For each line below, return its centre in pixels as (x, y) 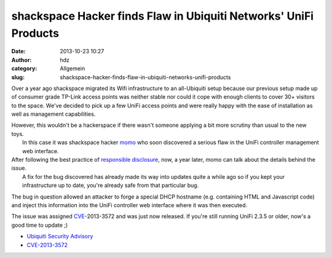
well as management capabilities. (53, 114)
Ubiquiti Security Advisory (60, 237)
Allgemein (73, 69)
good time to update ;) (40, 225)
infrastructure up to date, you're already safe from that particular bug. (111, 185)
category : (24, 69)
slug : (18, 77)
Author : (22, 60)
